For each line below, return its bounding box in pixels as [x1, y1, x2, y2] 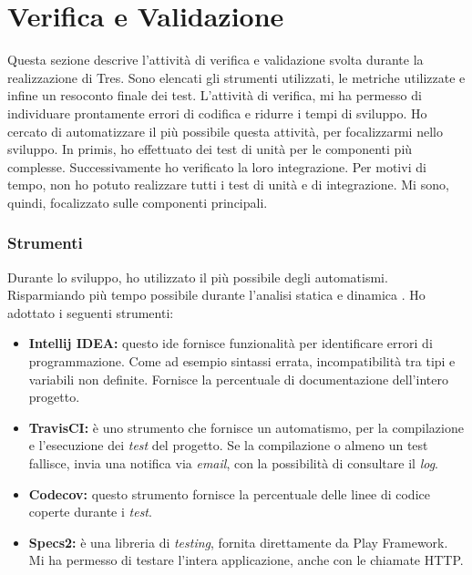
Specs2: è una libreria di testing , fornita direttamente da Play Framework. [28, 532, 448, 551]
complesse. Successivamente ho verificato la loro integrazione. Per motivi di [7, 157, 426, 176]
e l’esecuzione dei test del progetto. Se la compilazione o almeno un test [28, 436, 428, 455]
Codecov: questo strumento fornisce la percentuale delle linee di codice [28, 484, 430, 503]
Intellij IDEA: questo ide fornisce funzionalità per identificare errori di [28, 334, 433, 353]
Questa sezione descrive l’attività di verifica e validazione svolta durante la [7, 50, 424, 69]
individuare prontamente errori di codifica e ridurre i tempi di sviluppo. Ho [7, 103, 427, 122]
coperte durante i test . [28, 502, 152, 521]
